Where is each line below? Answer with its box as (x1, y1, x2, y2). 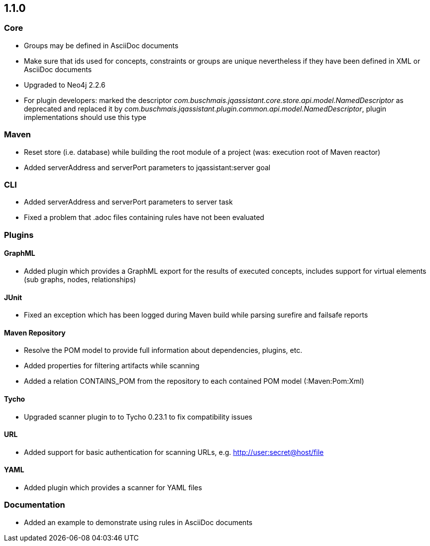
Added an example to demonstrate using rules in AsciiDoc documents (24, 518, 253, 527)
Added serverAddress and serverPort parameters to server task (24, 198, 233, 207)
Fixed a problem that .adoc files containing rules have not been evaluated (24, 213, 264, 222)
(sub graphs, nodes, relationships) (24, 275, 136, 284)
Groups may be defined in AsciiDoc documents (24, 41, 179, 50)
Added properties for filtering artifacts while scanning (24, 361, 200, 370)
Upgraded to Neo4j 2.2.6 (24, 80, 106, 89)
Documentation (4, 500, 65, 510)
